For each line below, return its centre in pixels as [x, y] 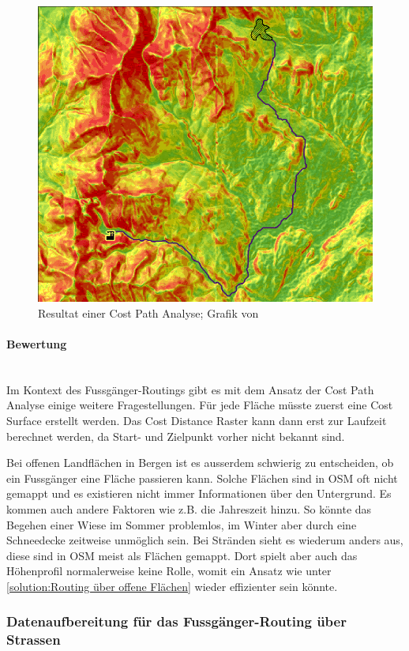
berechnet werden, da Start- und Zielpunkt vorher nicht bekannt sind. [176, 436]
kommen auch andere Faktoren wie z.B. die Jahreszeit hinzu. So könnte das [189, 508]
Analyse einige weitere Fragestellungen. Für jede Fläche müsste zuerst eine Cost [200, 405]
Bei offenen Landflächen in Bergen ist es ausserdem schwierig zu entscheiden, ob [200, 463]
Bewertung [37, 343]
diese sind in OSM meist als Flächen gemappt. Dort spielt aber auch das [182, 555]
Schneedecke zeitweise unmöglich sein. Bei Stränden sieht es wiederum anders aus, [205, 540]
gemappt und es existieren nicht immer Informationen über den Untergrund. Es [199, 493]
